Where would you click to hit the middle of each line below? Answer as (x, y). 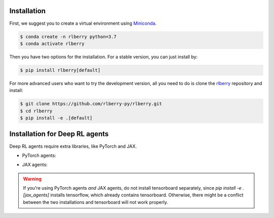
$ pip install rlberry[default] (60, 70)
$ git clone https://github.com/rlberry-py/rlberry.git (91, 104)
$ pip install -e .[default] (56, 118)
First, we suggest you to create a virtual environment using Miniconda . (83, 23)
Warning (32, 179)
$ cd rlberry (36, 111)
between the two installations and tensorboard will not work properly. (96, 202)
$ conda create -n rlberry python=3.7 (68, 36)
